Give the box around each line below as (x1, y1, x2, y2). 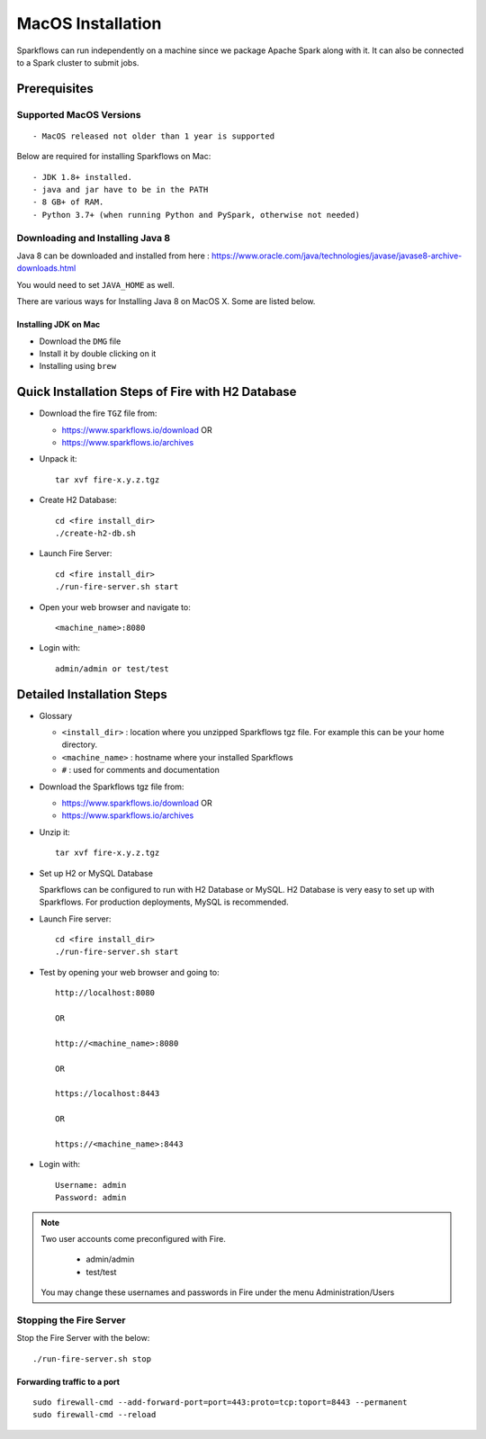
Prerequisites (16, 81, 94, 96)
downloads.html (16, 263, 76, 274)
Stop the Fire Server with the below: (16, 1333, 150, 1344)
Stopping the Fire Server (16, 1314, 126, 1327)
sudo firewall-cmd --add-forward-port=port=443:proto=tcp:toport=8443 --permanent (32, 1398, 408, 1408)
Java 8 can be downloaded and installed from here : (16, 250, 211, 261)
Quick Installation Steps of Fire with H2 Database (16, 384, 297, 400)
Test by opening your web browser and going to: (39, 967, 220, 977)
